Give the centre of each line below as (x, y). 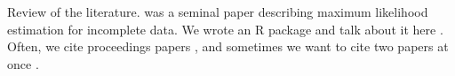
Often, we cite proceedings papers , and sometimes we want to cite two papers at (228, 46)
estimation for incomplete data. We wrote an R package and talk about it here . (225, 29)
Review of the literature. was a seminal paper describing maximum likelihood (218, 11)
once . (23, 63)
